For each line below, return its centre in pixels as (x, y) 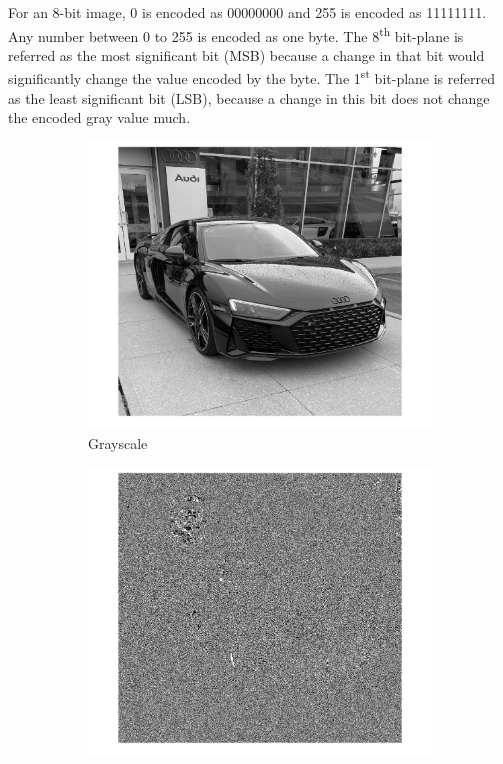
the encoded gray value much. (99, 117)
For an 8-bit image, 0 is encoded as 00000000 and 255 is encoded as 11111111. (247, 12)
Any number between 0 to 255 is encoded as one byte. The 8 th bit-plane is (236, 34)
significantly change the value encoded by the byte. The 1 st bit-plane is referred (251, 77)
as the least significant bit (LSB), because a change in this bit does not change (249, 97)
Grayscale (118, 443)
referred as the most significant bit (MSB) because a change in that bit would (246, 54)
